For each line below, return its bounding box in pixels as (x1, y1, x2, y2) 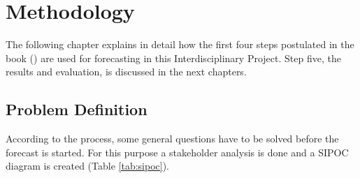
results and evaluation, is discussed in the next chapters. (6, 64, 247, 79)
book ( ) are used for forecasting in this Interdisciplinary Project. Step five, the (6, 50, 341, 65)
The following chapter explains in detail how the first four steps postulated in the (6, 37, 354, 52)
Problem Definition (6, 98, 147, 120)
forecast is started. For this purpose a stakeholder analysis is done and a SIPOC (6, 144, 349, 159)
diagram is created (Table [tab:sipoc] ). (6, 158, 169, 173)
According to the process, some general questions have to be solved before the (6, 131, 339, 146)
